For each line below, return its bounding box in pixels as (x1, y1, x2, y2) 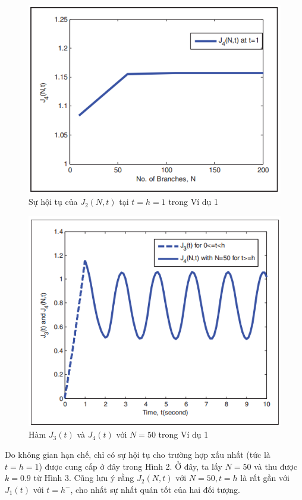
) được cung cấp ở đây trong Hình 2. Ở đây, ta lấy (39, 460, 222, 472)
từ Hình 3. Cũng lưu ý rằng (33, 471, 134, 484)
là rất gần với (240, 471, 290, 484)
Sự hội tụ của (29, 195, 78, 208)
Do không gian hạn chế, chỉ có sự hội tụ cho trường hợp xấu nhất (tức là (5, 448, 270, 460)
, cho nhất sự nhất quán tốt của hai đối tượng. (70, 483, 240, 495)
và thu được (254, 460, 297, 472)
